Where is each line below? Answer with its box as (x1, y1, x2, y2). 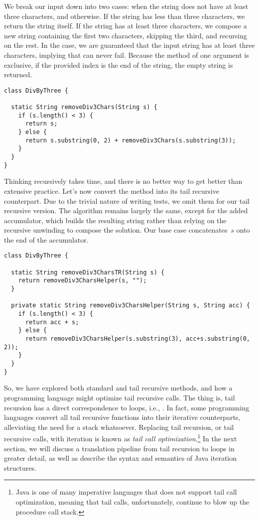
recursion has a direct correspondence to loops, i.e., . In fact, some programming (4, 402, 250, 412)
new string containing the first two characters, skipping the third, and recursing (4, 30, 247, 40)
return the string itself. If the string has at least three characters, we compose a (4, 20, 247, 31)
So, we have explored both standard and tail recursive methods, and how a (4, 383, 233, 393)
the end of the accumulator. (4, 234, 89, 245)
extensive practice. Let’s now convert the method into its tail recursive (4, 185, 219, 196)
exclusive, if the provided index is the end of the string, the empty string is (4, 59, 233, 70)
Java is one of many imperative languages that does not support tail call (15, 487, 237, 497)
